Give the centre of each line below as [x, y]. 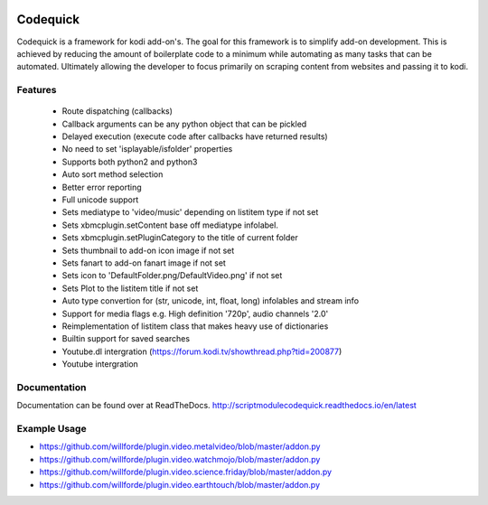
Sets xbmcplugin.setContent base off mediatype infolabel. [170, 225]
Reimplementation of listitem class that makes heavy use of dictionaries [195, 326]
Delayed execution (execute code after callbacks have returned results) [195, 136]
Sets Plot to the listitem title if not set [130, 288]
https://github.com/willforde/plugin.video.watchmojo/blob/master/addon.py [180, 459]
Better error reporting [102, 187]
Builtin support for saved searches [126, 339]
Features [37, 90]
